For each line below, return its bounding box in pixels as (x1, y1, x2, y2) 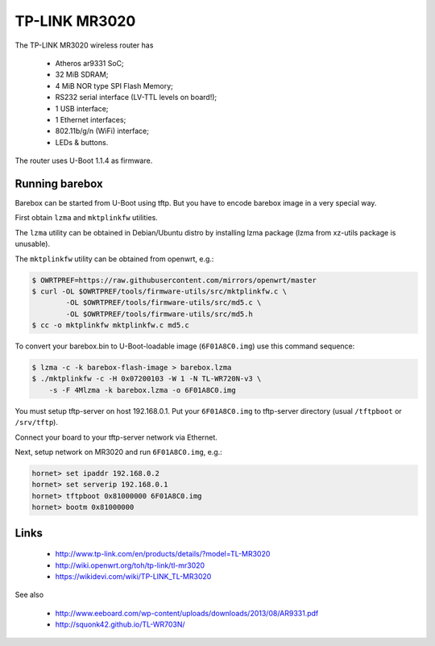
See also (14, 590, 44, 600)
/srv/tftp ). (14, 418, 58, 427)
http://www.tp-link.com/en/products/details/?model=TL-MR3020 (55, 549, 271, 559)
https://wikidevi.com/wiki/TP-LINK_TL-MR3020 (55, 571, 212, 581)
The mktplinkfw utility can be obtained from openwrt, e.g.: (14, 254, 214, 264)
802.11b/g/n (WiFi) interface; (55, 126, 149, 136)
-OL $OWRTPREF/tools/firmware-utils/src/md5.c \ (65, 298, 262, 307)
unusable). (14, 239, 51, 249)
